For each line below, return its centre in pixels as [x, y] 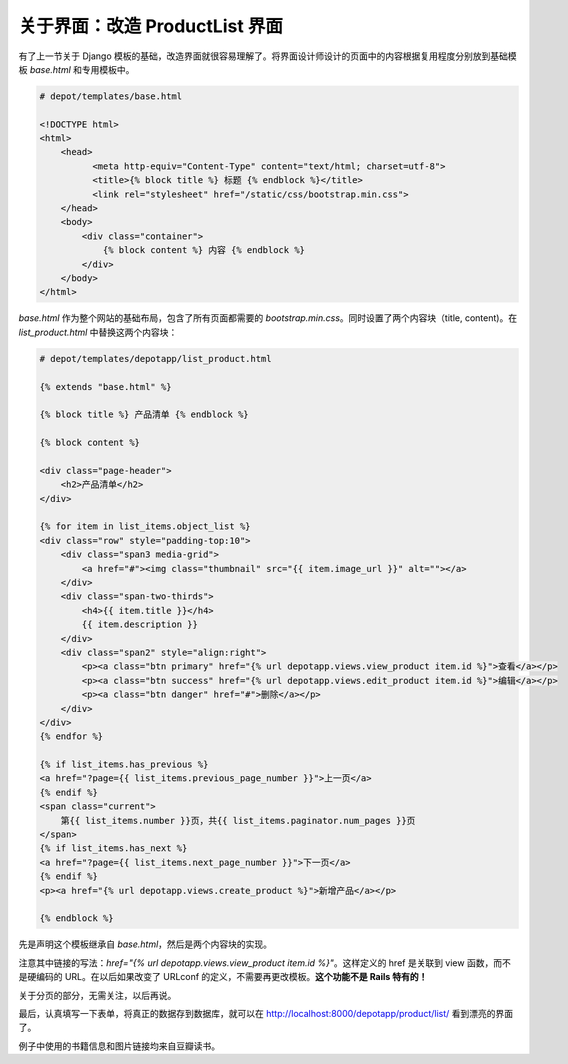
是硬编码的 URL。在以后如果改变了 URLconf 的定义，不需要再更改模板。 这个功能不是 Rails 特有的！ [223, 977]
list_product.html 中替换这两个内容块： [98, 332]
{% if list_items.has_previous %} [124, 764]
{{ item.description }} [140, 624]
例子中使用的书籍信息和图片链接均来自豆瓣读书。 [119, 1046]
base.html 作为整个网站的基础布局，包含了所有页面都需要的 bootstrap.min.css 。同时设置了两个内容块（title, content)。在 [268, 318]
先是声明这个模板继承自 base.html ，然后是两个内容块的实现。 [145, 944]
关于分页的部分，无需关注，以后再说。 [97, 995]
